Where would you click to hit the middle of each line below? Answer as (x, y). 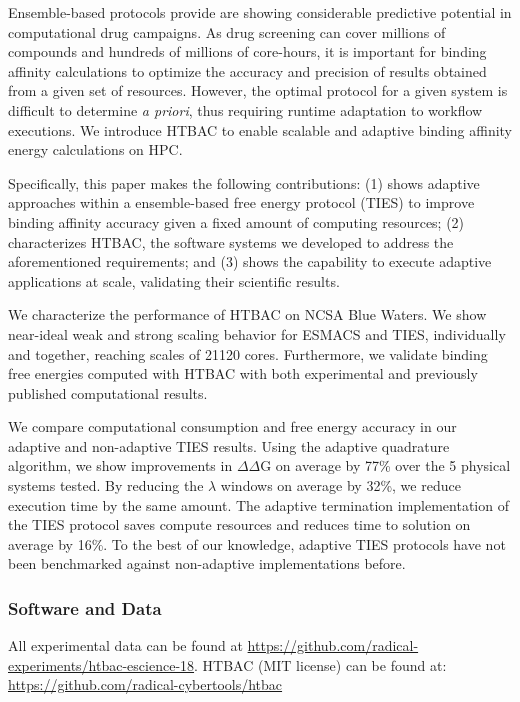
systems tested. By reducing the (106, 485)
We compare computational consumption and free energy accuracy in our (232, 426)
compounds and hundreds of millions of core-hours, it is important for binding (247, 51)
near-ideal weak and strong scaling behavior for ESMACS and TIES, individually (257, 333)
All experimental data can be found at (125, 645)
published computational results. (108, 392)
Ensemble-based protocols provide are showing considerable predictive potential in (260, 12)
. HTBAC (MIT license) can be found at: (320, 664)
